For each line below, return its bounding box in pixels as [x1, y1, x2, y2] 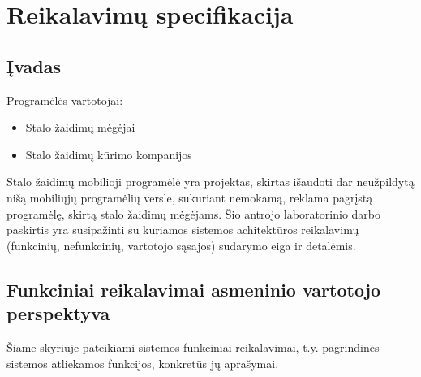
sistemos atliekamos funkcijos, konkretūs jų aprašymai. [6, 354, 279, 371]
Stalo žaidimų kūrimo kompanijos [25, 145, 192, 162]
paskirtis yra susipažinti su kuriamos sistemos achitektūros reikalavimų [6, 221, 359, 238]
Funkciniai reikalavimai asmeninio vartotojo [6, 276, 381, 301]
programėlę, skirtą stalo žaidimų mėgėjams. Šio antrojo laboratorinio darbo [6, 205, 380, 222]
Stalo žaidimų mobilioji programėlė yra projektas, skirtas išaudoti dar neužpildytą [6, 173, 415, 190]
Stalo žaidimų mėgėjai [25, 119, 135, 136]
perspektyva [6, 301, 110, 326]
